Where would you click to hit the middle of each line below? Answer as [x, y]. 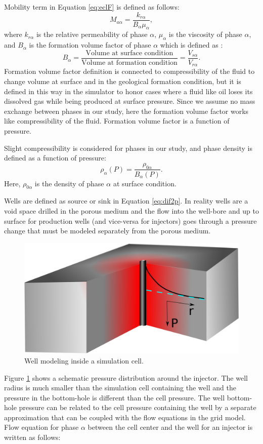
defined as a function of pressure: [55, 158]
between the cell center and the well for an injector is [170, 427]
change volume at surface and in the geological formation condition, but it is [123, 81]
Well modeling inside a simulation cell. [84, 360]
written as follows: [32, 437]
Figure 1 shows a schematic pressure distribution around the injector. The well [126, 377]
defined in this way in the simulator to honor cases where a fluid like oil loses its [128, 91]
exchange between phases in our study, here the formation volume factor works [126, 111]
